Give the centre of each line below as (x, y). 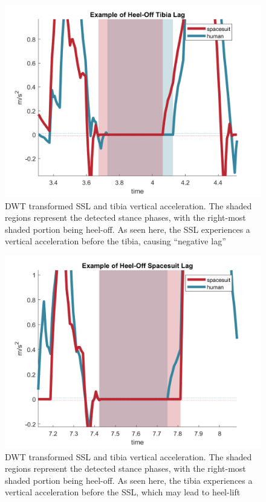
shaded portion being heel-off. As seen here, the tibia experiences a (129, 480)
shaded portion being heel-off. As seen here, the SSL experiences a (128, 229)
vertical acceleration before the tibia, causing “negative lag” (115, 241)
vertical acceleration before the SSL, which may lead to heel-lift (123, 492)
